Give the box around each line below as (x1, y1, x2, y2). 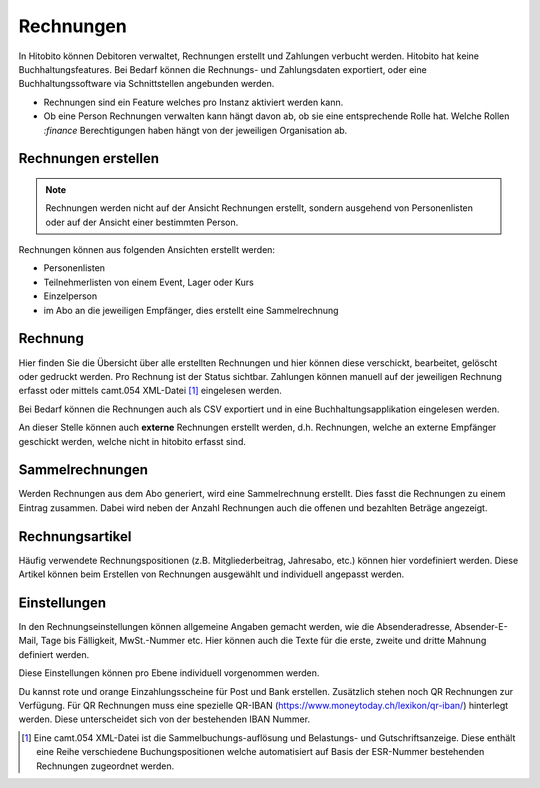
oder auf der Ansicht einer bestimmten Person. (45, 216, 239, 228)
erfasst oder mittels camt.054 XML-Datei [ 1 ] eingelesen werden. (18, 385, 282, 397)
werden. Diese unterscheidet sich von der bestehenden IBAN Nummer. (18, 713, 310, 725)
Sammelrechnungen (18, 461, 149, 479)
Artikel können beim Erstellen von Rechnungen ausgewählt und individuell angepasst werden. (18, 568, 405, 580)
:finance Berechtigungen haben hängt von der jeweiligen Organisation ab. (43, 124, 348, 136)
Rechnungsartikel (18, 528, 132, 545)
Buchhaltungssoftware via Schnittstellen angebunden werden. (18, 78, 275, 90)
